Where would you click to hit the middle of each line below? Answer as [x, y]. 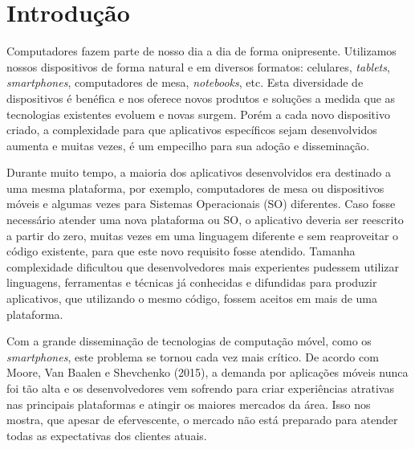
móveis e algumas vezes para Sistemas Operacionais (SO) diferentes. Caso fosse [201, 204]
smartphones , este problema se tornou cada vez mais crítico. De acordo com [193, 356]
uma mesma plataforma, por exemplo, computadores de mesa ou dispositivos [195, 188]
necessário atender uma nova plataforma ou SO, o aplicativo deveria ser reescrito [205, 220]
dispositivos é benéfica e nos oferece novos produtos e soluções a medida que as [201, 98]
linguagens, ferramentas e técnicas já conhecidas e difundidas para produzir [192, 282]
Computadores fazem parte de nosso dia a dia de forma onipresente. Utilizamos [201, 51]
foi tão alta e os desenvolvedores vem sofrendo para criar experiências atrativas [200, 388]
